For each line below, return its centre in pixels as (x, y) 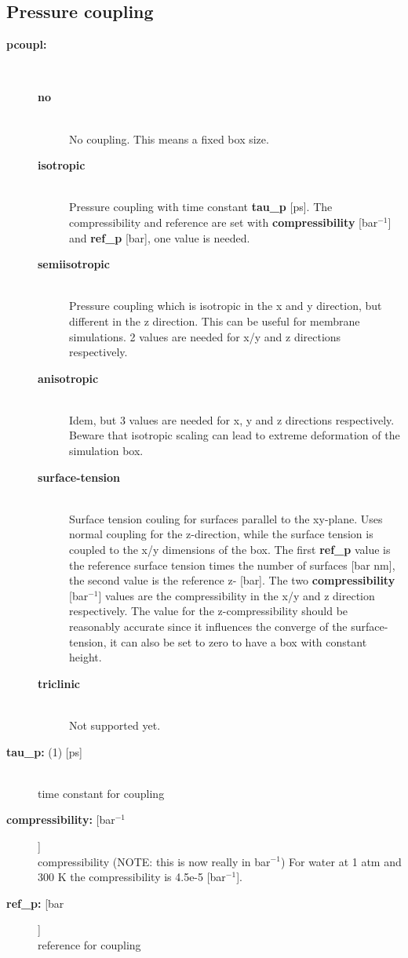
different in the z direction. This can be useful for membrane (215, 321)
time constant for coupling (101, 793)
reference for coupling (89, 944)
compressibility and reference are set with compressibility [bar (224, 222)
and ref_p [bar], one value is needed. (160, 237)
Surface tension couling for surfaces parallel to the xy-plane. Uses (226, 518)
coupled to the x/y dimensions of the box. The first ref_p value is (230, 550)
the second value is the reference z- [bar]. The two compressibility (232, 580)
